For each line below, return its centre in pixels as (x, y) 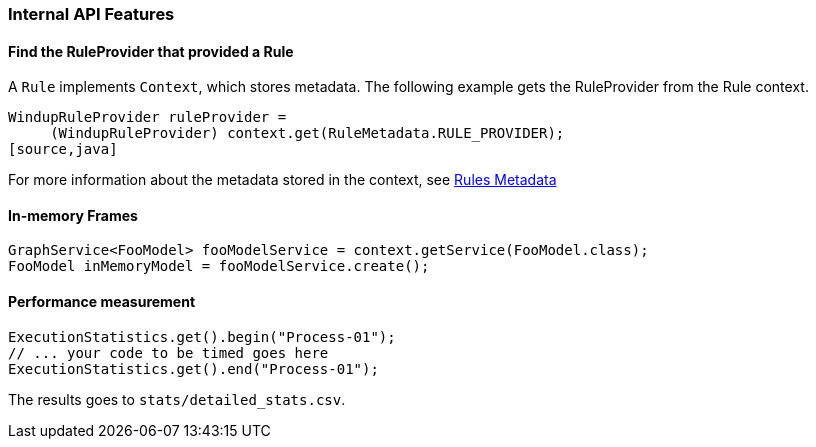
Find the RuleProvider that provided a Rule (151, 51)
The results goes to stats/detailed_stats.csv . (177, 399)
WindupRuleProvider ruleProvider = (147, 117)
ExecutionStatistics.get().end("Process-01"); (193, 368)
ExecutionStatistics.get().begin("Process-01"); (202, 336)
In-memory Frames (73, 215)
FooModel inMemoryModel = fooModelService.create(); (219, 266)
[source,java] (63, 149)
